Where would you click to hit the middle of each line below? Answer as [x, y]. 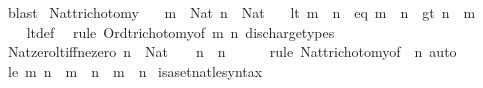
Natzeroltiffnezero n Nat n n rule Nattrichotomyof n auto [232, 51]
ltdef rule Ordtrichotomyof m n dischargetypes [180, 31]
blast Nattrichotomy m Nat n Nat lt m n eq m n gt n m [241, 12]
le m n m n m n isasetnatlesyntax [135, 70]
